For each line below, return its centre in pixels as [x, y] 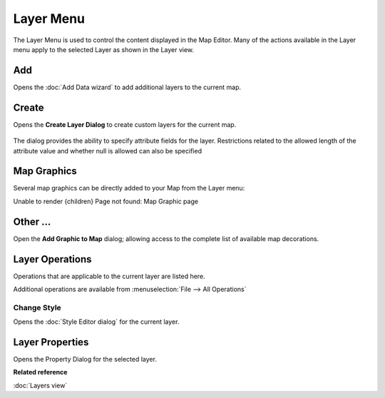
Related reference [40, 372]
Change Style [37, 307]
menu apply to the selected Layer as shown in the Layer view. [104, 49]
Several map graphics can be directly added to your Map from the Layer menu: [129, 188]
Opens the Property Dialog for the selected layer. [85, 359]
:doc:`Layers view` [40, 385]
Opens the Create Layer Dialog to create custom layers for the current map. [125, 124]
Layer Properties [51, 342]
